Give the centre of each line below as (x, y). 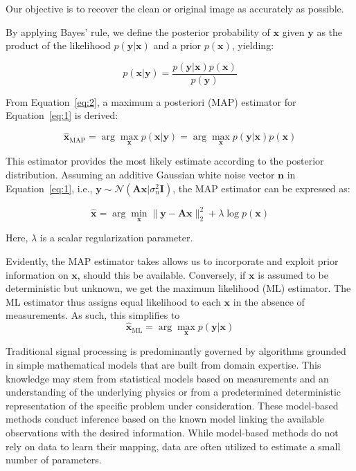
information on (37, 274)
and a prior (177, 45)
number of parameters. (54, 460)
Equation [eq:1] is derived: (62, 115)
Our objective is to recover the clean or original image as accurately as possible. (175, 8)
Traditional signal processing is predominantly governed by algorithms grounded (176, 351)
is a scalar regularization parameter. (116, 238)
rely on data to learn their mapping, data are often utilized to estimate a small (173, 446)
